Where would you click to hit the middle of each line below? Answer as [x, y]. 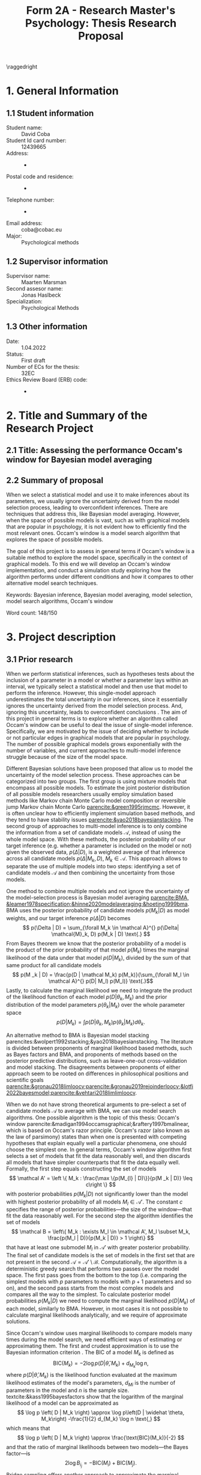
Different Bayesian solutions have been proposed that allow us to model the [100, 768]
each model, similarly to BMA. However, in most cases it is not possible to [97, 1308]
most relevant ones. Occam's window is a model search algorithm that [93, 533]
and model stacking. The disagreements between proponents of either [94, 1067]
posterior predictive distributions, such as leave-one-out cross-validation [97, 1060]
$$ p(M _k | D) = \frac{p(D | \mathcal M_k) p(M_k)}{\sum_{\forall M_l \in [101, 975]
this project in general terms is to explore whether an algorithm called [92, 719]
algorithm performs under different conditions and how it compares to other [100, 577]
